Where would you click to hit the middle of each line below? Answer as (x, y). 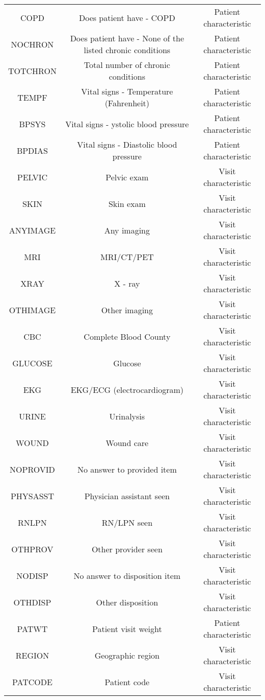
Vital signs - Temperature (127, 91)
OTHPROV (32, 549)
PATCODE (32, 682)
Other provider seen (127, 549)
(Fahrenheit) (127, 103)
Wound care (127, 442)
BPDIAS (32, 150)
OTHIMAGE (32, 310)
